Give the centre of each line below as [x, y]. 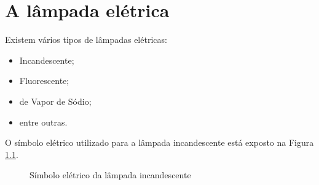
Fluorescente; [44, 81]
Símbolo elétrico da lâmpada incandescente [110, 175]
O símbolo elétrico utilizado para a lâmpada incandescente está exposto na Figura [159, 142]
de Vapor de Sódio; [55, 101]
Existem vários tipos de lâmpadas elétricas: [86, 40]
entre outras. [43, 122]
